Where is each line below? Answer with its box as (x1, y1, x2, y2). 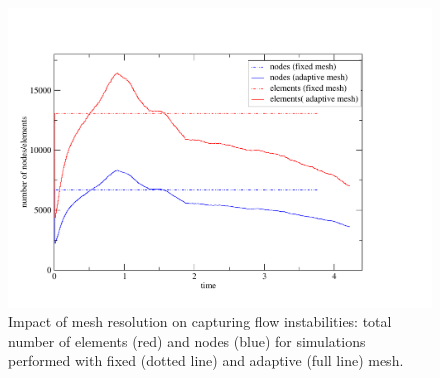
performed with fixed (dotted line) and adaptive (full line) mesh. (8, 350, 404, 371)
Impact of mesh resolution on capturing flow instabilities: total (8, 311, 392, 332)
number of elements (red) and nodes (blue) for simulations (8, 330, 366, 351)
